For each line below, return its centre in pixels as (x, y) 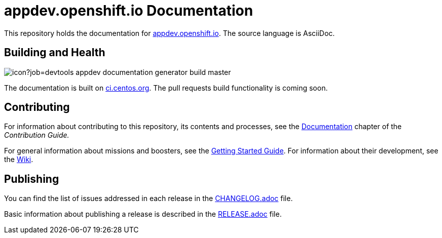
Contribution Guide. (37, 135)
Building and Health (55, 53)
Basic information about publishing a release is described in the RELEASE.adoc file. (143, 214)
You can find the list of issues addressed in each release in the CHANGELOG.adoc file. (149, 199)
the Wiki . (19, 160)
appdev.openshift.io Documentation (129, 11)
